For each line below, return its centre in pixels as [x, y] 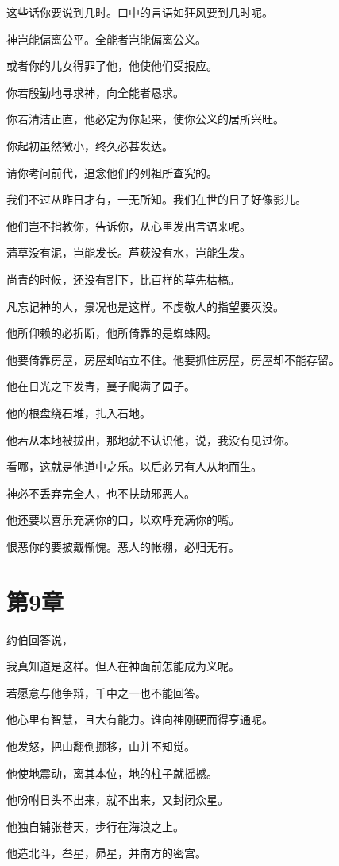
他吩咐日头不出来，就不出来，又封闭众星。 [117, 800]
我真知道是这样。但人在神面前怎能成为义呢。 [123, 666]
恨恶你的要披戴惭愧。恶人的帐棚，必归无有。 [123, 546]
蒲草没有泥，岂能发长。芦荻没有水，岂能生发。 [129, 252]
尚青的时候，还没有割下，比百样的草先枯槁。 [123, 279]
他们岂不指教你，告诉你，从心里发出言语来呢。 [129, 225]
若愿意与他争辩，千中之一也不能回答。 [106, 692]
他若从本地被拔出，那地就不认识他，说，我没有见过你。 [151, 439]
